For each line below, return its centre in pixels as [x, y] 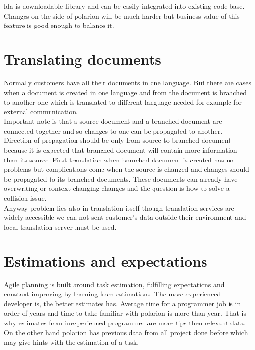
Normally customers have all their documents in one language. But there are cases [127, 82]
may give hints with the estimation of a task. [72, 342]
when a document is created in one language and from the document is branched [125, 92]
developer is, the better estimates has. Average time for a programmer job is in [123, 303]
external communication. [41, 111]
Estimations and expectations [106, 260]
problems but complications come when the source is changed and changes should [127, 169]
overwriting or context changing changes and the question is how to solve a [117, 188]
